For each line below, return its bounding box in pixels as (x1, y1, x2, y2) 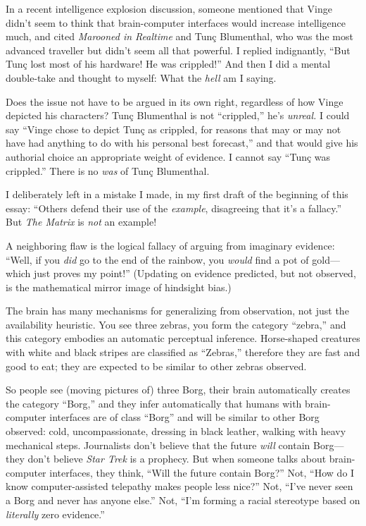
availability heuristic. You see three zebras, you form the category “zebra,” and (6, 317, 346, 331)
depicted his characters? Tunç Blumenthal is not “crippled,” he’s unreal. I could (6, 108, 350, 123)
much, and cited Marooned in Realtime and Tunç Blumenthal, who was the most (6, 29, 353, 44)
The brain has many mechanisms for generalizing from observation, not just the (6, 303, 349, 318)
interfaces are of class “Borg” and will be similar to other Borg (49, 410, 320, 424)
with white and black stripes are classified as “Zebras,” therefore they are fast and (6, 345, 360, 360)
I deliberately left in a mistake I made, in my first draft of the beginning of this (6, 187, 348, 202)
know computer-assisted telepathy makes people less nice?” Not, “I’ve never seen (6, 479, 353, 494)
